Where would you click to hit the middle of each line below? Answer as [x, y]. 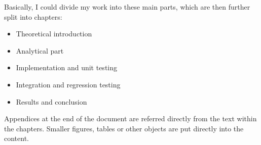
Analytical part [40, 50]
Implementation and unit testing [67, 67]
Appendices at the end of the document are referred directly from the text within [130, 118]
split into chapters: [33, 16]
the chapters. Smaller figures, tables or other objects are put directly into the [124, 128]
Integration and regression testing [68, 84]
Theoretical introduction [54, 34]
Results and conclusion [51, 101]
